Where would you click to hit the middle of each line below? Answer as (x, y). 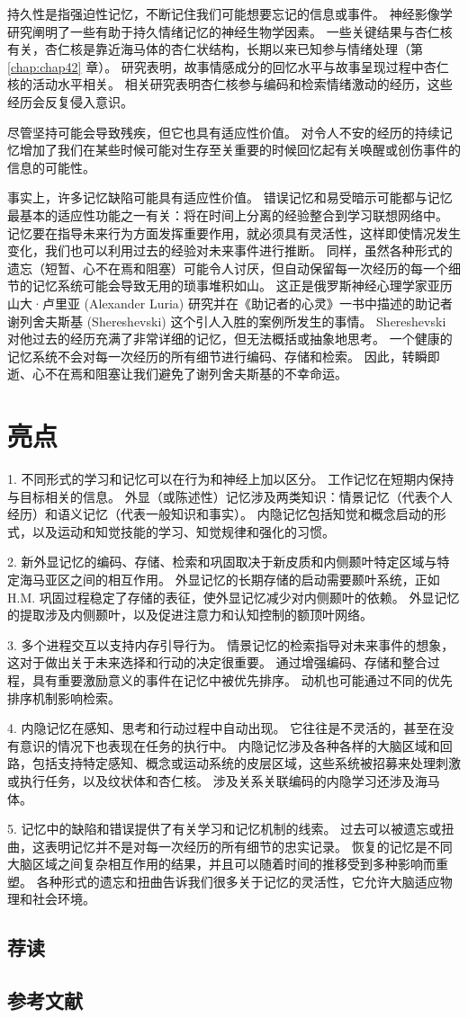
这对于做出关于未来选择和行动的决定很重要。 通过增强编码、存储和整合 (217, 662)
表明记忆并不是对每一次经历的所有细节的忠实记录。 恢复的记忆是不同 (248, 846)
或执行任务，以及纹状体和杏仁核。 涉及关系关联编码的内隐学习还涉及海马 (224, 780)
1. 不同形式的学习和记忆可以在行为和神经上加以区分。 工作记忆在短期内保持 (231, 478)
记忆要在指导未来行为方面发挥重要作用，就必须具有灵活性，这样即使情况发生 (234, 232)
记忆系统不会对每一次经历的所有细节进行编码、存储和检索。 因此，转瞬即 (224, 356)
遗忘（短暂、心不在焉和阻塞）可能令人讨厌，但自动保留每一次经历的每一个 (228, 268)
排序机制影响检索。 (64, 697)
